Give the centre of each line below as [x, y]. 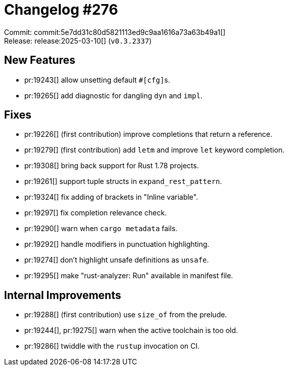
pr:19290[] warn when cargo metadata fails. [101, 229]
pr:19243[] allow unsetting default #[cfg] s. [97, 80]
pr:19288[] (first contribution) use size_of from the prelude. [126, 315]
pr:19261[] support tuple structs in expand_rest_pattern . [123, 181]
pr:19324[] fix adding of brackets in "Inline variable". [111, 197]
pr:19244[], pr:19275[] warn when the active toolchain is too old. [131, 330]
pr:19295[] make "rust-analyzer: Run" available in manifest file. [129, 276]
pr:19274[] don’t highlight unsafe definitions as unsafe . [117, 260]
